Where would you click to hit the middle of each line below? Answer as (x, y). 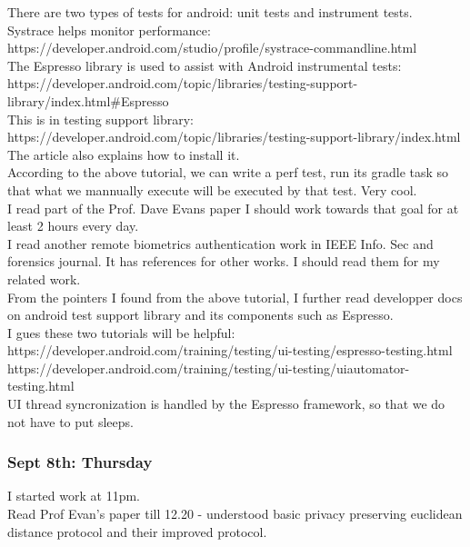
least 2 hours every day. (73, 226)
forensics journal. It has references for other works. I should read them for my (224, 261)
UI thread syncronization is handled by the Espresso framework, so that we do (226, 404)
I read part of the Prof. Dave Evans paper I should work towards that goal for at (233, 208)
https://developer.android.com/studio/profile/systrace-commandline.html (212, 48)
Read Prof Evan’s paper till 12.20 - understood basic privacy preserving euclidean (235, 514)
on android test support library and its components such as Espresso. (200, 315)
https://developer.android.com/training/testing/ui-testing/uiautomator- (209, 368)
